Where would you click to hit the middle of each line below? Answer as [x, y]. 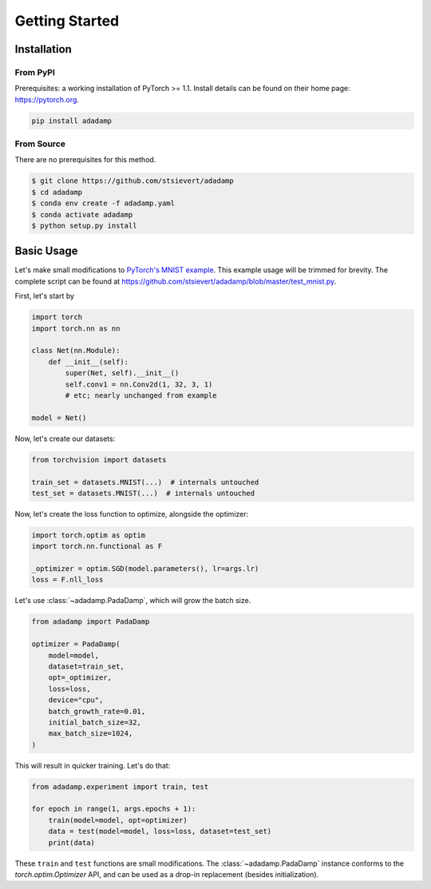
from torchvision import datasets [99, 460]
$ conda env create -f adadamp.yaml [103, 203]
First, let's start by [45, 296]
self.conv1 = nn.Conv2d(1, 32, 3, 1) [139, 384]
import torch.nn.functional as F [97, 546]
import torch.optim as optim [89, 535]
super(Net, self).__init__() [122, 373]
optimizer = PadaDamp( [76, 644]
